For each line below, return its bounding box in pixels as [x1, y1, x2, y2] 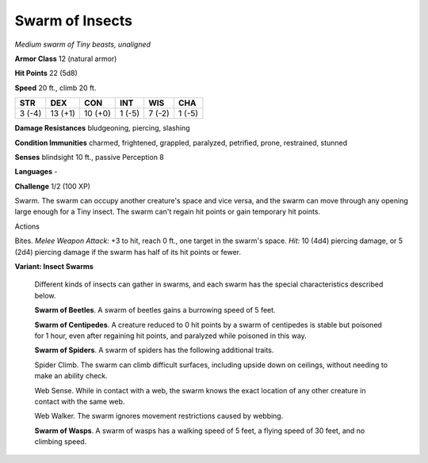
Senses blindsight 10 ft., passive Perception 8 [14, 152, 164, 161]
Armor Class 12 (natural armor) [14, 54, 117, 63]
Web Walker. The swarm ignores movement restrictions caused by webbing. [34, 412, 284, 421]
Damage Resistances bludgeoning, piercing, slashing [14, 123, 190, 133]
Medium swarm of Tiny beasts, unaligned [14, 40, 151, 49]
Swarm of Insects [14, 12, 132, 29]
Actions [14, 222, 40, 231]
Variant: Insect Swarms [14, 262, 94, 271]
